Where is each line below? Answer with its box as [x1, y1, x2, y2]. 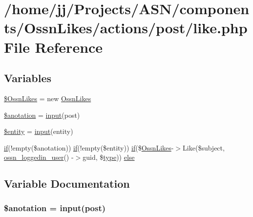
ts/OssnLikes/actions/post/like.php [4, 18, 248, 38]
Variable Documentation [4, 176, 130, 191]
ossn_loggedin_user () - [4, 152, 74, 162]
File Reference [4, 37, 103, 57]
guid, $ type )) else [83, 152, 135, 162]
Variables [4, 70, 52, 86]
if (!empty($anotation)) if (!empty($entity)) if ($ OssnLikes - [4, 142, 174, 152]
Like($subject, [183, 142, 225, 152]
